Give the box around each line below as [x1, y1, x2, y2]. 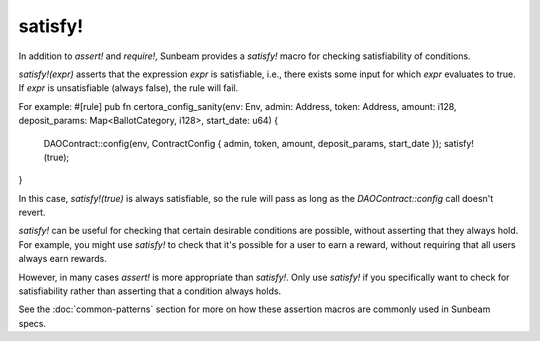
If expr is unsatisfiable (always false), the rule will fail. [18, 82, 239, 94]
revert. [18, 206, 46, 219]
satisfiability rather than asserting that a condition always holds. [18, 285, 282, 297]
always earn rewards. [18, 253, 107, 265]
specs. [18, 317, 47, 329]
